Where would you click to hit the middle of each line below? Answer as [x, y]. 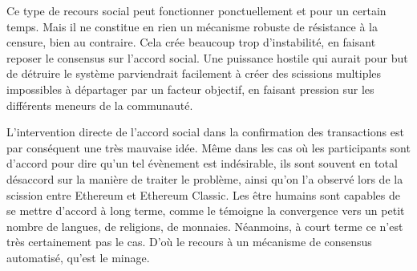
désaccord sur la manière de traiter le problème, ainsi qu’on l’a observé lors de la [205, 178]
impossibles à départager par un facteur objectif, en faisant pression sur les [190, 89]
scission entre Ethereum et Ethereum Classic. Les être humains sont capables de [203, 194]
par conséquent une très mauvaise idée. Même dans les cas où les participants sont [208, 147]
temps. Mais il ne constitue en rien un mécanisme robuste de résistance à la [192, 26]
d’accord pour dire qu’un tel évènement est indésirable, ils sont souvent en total [202, 163]
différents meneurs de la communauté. [100, 105]
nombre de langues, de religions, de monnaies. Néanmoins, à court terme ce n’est [205, 226]
